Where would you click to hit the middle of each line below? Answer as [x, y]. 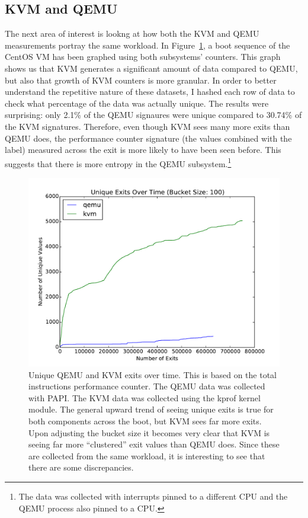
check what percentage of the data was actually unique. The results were [137, 103]
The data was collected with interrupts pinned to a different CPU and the [153, 496]
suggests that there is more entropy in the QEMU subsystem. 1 [118, 162]
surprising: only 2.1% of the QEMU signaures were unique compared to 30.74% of [153, 115]
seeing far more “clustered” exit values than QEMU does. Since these [154, 444]
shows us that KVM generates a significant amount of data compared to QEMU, [151, 68]
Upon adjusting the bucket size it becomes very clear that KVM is [149, 432]
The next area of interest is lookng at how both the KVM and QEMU [132, 33]
